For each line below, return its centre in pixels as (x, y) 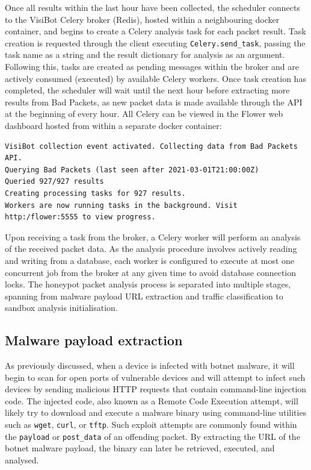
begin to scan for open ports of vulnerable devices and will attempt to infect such (155, 377)
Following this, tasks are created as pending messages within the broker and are (152, 67)
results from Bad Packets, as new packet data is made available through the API (154, 102)
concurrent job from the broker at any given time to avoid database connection (151, 272)
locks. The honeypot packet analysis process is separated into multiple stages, (148, 284)
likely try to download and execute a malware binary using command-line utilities (156, 412)
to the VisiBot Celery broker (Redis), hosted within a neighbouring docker (142, 19)
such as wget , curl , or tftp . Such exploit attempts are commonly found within (151, 425)
